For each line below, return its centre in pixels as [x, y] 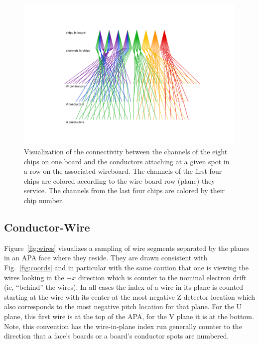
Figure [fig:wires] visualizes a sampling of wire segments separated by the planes [127, 248]
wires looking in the [34, 277]
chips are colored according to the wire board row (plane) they [120, 180]
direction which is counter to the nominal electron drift [162, 277]
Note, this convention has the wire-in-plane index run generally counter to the [123, 326]
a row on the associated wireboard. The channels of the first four [123, 171]
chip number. [44, 200]
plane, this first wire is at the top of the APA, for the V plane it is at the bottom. [129, 316]
